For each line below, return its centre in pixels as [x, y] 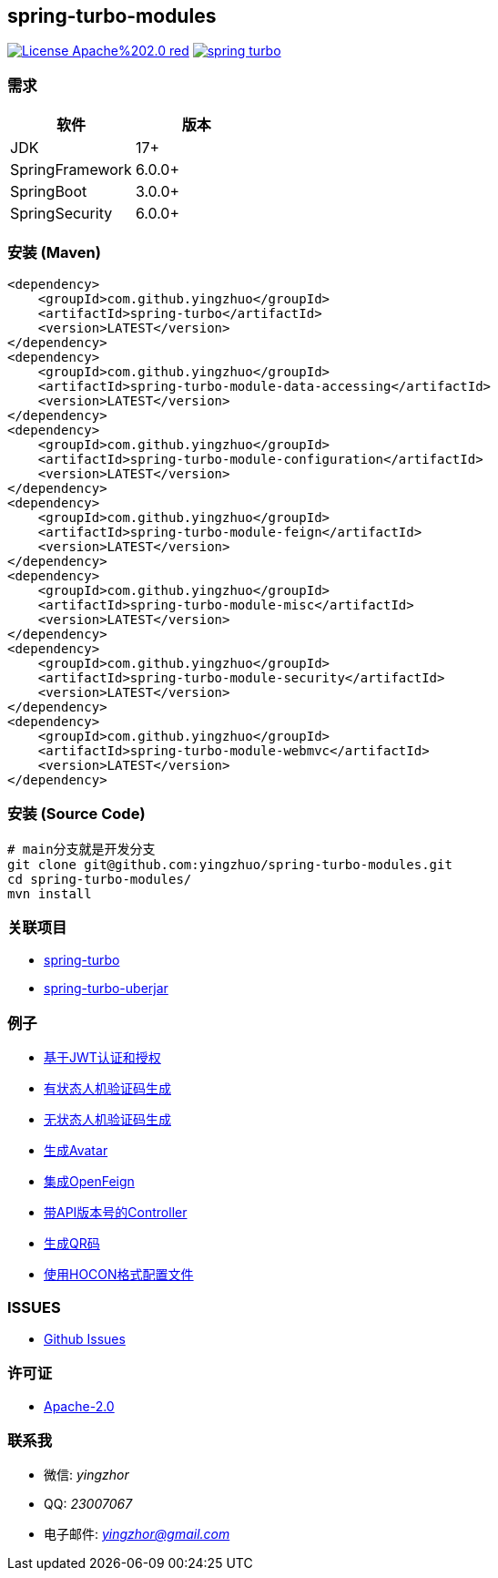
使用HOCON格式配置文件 [119, 1275]
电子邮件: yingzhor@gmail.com [137, 1534]
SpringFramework [71, 170]
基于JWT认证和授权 [102, 1058]
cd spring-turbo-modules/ [100, 879]
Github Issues [85, 1338]
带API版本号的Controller [116, 1213]
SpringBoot [49, 192]
